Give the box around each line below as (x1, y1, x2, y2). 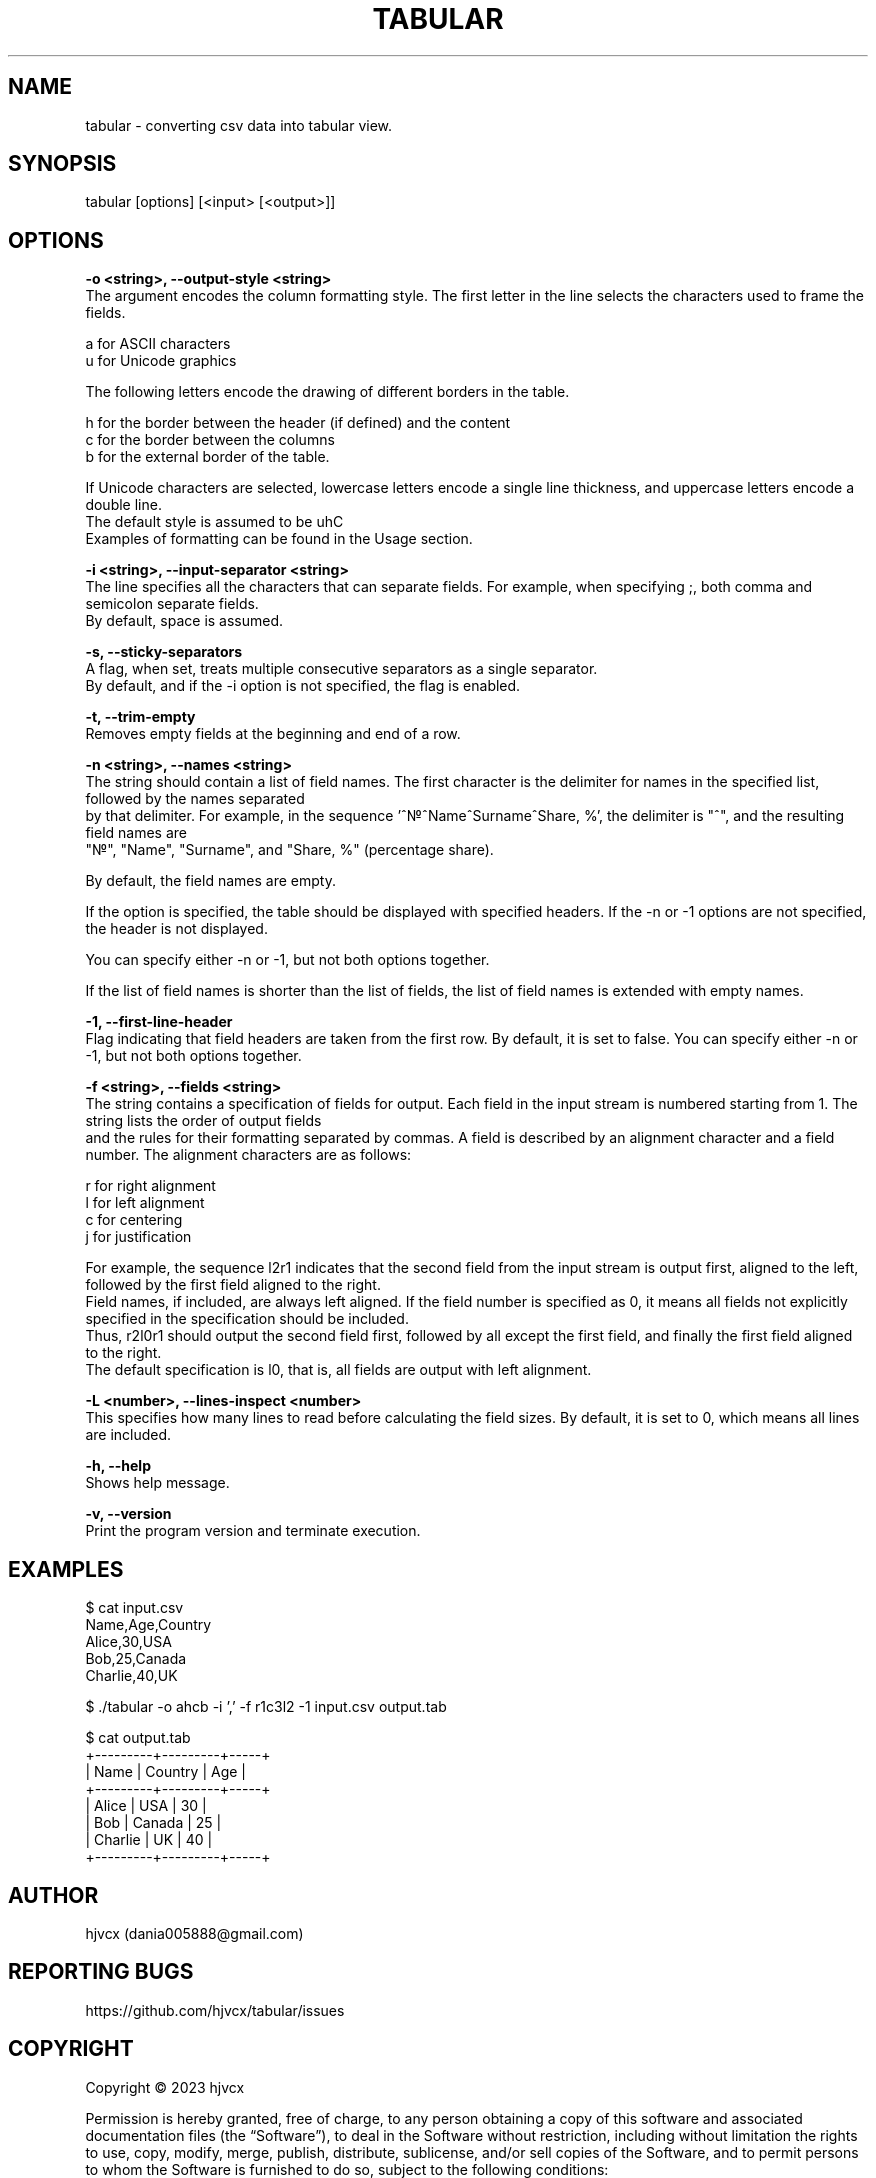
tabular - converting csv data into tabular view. (85, 116, 393, 134)
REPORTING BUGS (8, 1959, 194, 1985)
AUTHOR (8, 1882, 99, 1908)
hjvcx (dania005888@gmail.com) (85, 1924, 304, 1942)
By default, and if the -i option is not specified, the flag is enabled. (85, 677, 521, 695)
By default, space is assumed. (85, 612, 284, 630)
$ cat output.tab (85, 1729, 191, 1747)
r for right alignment (85, 1177, 216, 1195)
